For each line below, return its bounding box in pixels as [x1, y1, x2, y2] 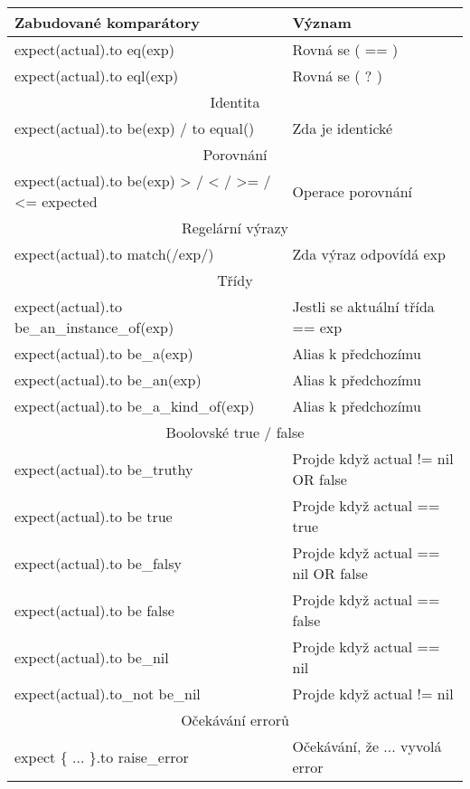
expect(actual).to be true [14, 505, 173, 527]
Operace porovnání [292, 180, 413, 202]
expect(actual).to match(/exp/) [14, 243, 214, 264]
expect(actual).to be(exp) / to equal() [14, 118, 255, 138]
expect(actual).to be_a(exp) [14, 343, 193, 364]
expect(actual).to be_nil [14, 646, 169, 668]
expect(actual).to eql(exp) [14, 65, 179, 86]
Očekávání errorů [181, 709, 289, 730]
